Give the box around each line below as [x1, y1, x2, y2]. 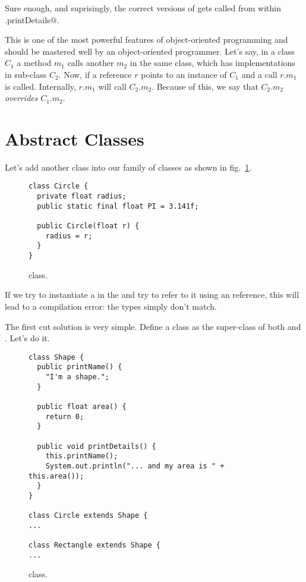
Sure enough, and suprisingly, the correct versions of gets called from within [5, 2, 281, 14]
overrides [5, 92, 38, 104]
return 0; [45, 412, 84, 421]
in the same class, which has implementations [130, 56, 295, 69]
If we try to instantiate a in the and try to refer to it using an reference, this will [5, 288, 299, 301]
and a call [241, 68, 277, 80]
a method [17, 56, 52, 69]
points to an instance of [141, 68, 227, 80]
